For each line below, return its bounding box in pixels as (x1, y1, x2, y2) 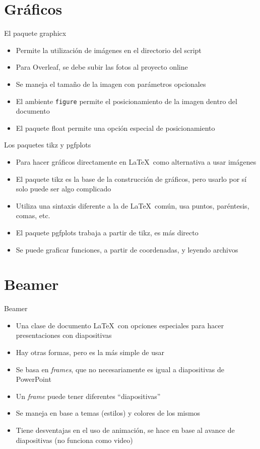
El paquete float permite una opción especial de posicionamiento (16, 122, 215, 133)
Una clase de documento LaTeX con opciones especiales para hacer (16, 320, 224, 330)
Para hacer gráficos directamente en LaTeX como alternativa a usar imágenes (16, 156, 256, 167)
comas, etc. (16, 210, 50, 221)
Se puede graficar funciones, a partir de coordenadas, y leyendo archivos (16, 244, 238, 255)
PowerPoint (16, 374, 51, 384)
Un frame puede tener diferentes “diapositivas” (16, 390, 161, 401)
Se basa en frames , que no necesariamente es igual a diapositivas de (16, 364, 225, 374)
